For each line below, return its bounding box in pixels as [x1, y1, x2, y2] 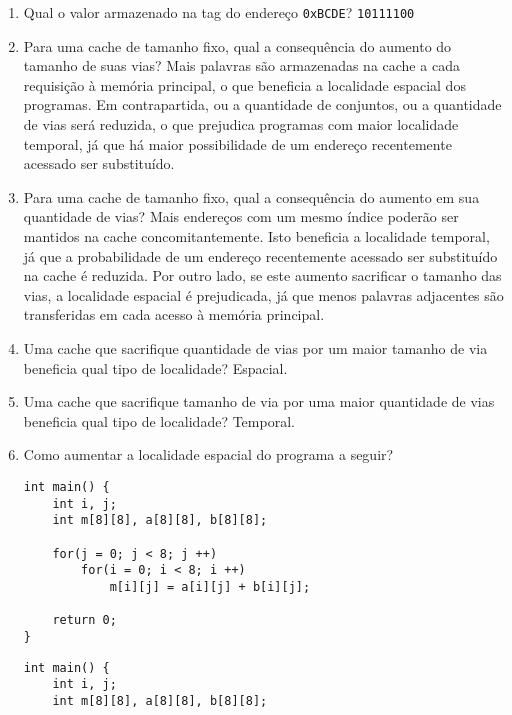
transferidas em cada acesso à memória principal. [23, 304, 325, 325]
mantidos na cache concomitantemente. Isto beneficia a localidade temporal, [23, 226, 490, 246]
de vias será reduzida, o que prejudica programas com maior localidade [23, 114, 459, 135]
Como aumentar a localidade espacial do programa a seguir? [23, 444, 394, 465]
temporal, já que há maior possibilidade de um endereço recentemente [23, 133, 452, 154]
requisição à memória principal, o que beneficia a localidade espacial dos [23, 74, 466, 95]
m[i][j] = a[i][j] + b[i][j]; [109, 579, 311, 594]
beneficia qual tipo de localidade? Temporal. [23, 410, 295, 431]
